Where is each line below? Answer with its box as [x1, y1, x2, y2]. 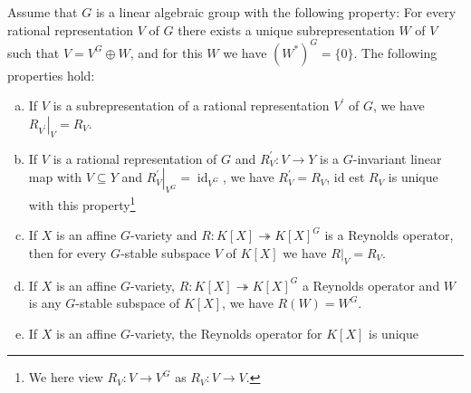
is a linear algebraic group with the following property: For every [95, 3, 457, 21]
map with [28, 168, 82, 187]
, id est [326, 168, 365, 187]
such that [7, 43, 60, 62]
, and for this [130, 43, 203, 62]
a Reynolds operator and [302, 275, 440, 294]
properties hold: [7, 65, 95, 84]
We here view [28, 368, 103, 387]
